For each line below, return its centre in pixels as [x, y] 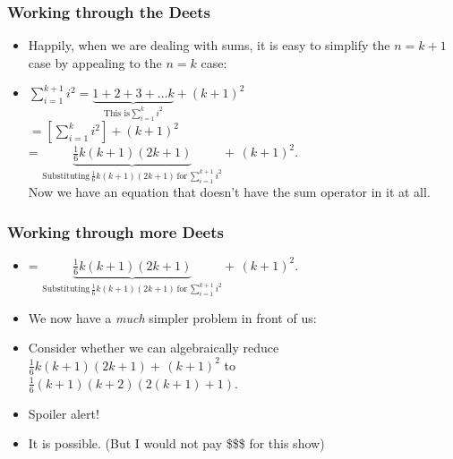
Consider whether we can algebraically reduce [154, 348]
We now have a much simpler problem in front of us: [172, 317]
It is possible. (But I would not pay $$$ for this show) [176, 443]
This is [117, 113]
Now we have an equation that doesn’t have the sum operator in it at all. [229, 192]
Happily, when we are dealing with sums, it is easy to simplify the [209, 45]
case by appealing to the [95, 62]
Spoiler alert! [64, 413]
